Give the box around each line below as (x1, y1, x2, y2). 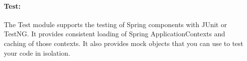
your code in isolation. (4, 47, 70, 58)
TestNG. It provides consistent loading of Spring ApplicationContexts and (4, 29, 226, 39)
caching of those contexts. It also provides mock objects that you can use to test (4, 38, 244, 48)
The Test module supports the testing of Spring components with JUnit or (4, 19, 227, 29)
